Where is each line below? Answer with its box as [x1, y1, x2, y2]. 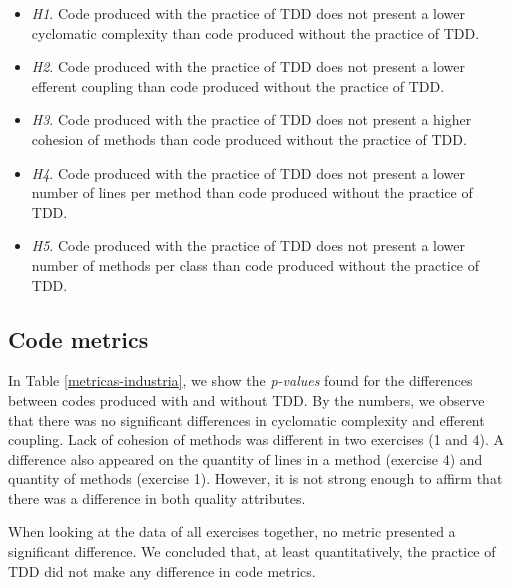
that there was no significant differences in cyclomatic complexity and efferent [8, 409, 485, 430]
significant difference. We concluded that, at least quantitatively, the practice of [8, 541, 496, 562]
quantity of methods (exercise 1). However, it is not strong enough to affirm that [8, 468, 503, 489]
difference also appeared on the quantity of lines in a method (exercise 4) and [8, 448, 483, 469]
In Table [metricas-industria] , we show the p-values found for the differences [8, 370, 473, 391]
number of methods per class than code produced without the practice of [31, 254, 480, 275]
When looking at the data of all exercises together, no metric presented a [8, 521, 456, 542]
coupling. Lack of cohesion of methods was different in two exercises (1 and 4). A [8, 429, 505, 450]
